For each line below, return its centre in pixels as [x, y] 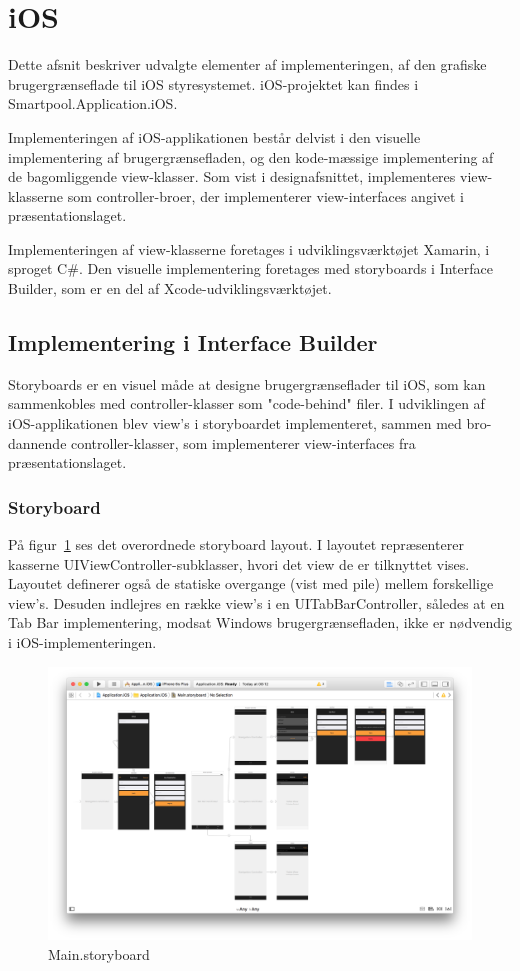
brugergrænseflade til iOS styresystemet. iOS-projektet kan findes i [213, 83]
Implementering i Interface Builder [193, 342]
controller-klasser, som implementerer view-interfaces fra [243, 442]
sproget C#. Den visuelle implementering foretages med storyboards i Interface [250, 268]
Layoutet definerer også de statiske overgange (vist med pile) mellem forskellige [251, 583]
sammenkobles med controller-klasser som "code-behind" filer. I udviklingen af [246, 403]
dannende [37, 442]
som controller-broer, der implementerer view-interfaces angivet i [266, 195]
